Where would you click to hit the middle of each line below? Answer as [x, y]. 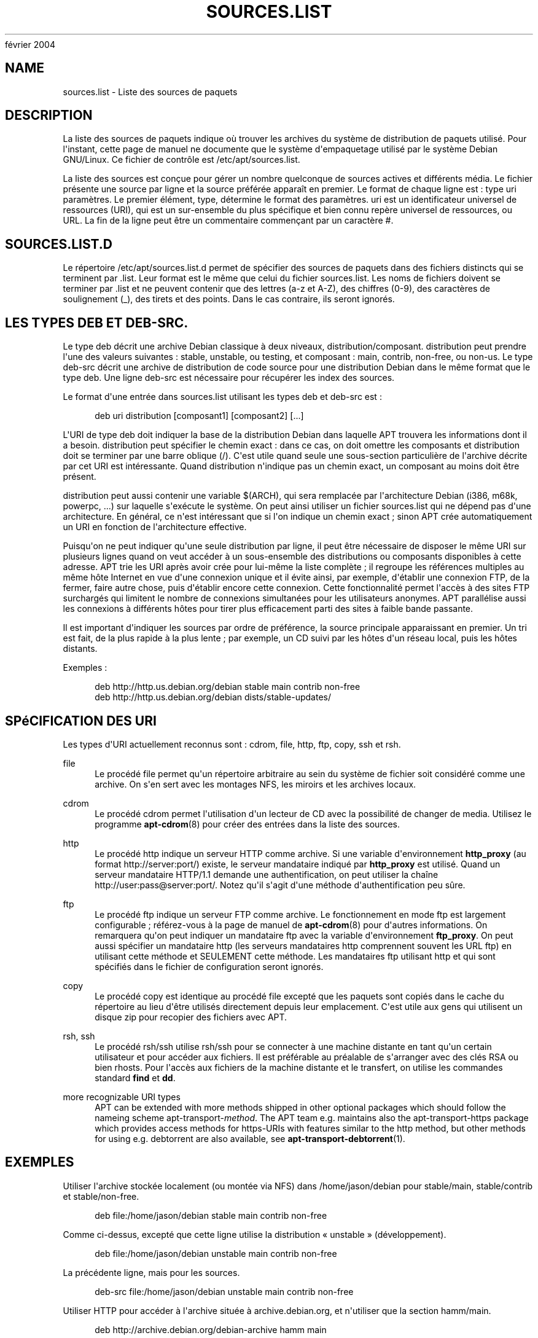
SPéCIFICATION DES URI [81, 721]
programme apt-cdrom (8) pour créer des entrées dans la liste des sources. [248, 824]
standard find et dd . [135, 1078]
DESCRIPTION [49, 115]
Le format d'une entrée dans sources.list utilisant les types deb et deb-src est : [222, 397]
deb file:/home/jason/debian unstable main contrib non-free [216, 1253]
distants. [80, 649]
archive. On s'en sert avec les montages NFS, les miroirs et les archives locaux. [255, 784]
